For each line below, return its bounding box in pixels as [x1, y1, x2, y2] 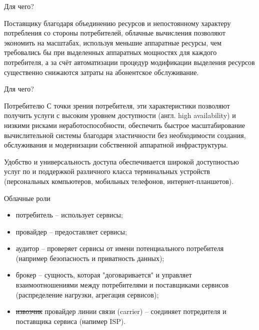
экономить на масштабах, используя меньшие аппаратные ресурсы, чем [4, 37, 221, 47]
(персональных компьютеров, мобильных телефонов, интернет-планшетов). [4, 175, 234, 186]
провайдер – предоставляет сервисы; [15, 226, 127, 236]
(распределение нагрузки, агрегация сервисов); [15, 289, 159, 299]
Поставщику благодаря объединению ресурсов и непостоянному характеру [4, 17, 231, 28]
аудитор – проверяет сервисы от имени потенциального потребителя [15, 243, 224, 253]
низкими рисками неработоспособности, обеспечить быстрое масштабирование [4, 119, 245, 130]
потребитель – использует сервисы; [15, 209, 123, 220]
